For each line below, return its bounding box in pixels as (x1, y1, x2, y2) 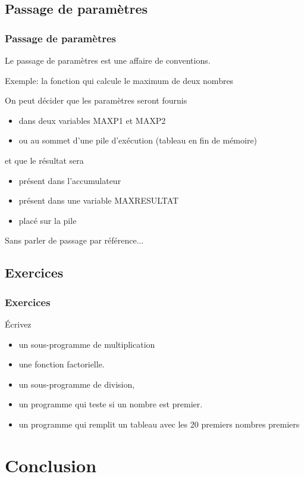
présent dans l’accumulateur (18, 174, 121, 186)
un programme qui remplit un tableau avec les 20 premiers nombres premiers (18, 417, 300, 430)
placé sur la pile (18, 214, 77, 226)
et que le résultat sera (5, 154, 84, 166)
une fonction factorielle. (18, 358, 105, 370)
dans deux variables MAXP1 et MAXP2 (18, 114, 166, 126)
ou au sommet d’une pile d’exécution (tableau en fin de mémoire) (18, 134, 258, 146)
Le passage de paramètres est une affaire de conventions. (5, 54, 211, 66)
